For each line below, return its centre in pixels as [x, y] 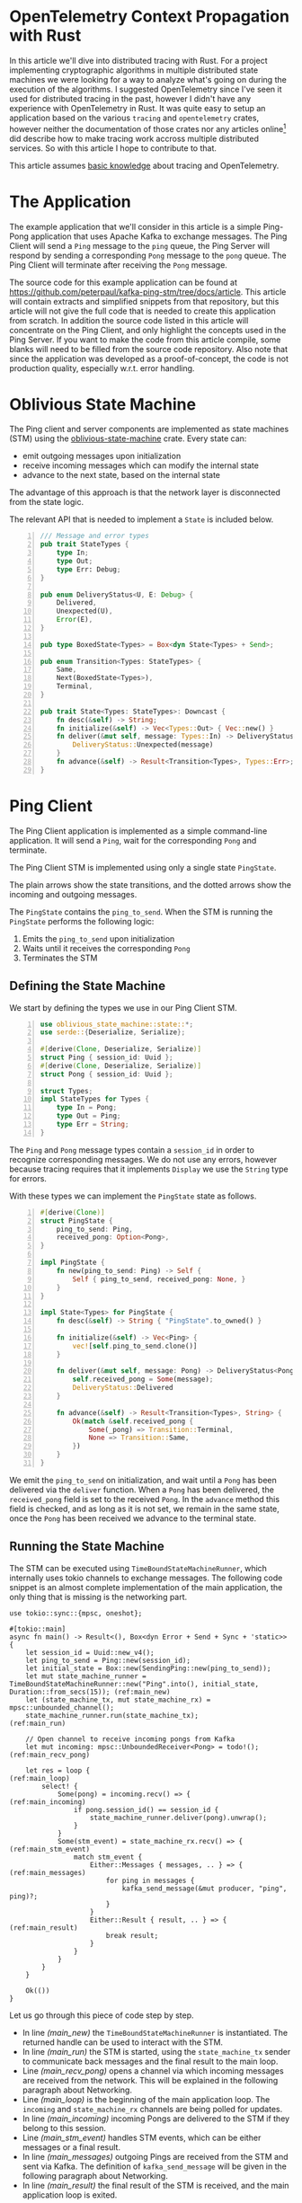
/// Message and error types [95, 536]
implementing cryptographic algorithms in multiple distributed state [134, 70]
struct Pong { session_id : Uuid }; [107, 1074]
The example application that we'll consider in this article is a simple [135, 226]
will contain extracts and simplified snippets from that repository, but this [144, 301]
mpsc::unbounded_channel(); [62, 1708]
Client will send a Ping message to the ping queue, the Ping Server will [140, 245]
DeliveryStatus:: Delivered [123, 1388]
